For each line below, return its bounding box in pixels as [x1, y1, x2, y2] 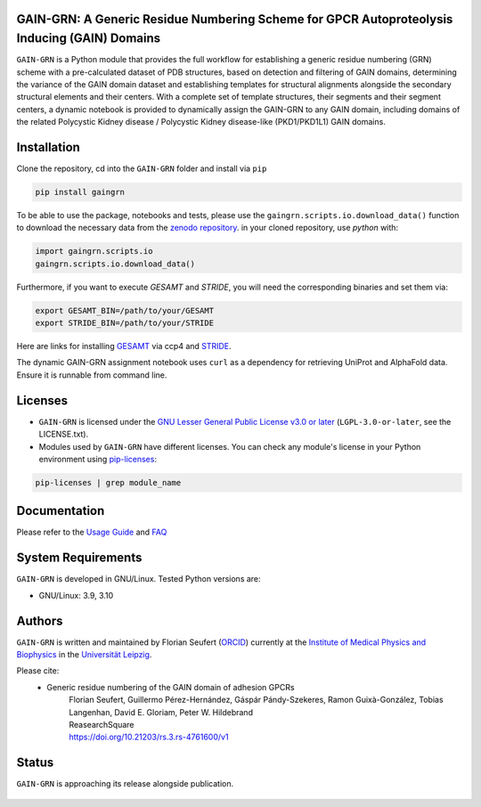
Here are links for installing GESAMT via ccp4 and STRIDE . [16, 341, 232, 352]
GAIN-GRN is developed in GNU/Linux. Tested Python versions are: [16, 574, 262, 584]
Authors [16, 613, 63, 628]
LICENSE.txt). [38, 428, 89, 440]
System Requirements [16, 550, 143, 566]
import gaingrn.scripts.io [35, 246, 153, 257]
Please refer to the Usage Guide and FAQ [16, 526, 167, 538]
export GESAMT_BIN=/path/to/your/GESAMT [35, 306, 214, 315]
